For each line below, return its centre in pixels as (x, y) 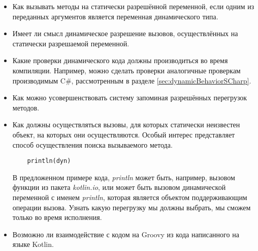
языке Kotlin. (33, 244)
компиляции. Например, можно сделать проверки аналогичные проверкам (126, 70)
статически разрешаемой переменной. (71, 43)
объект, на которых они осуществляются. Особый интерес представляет (124, 134)
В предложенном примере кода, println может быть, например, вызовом (124, 177)
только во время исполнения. (57, 217)
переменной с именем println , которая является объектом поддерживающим (130, 197)
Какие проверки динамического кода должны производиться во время (120, 60)
